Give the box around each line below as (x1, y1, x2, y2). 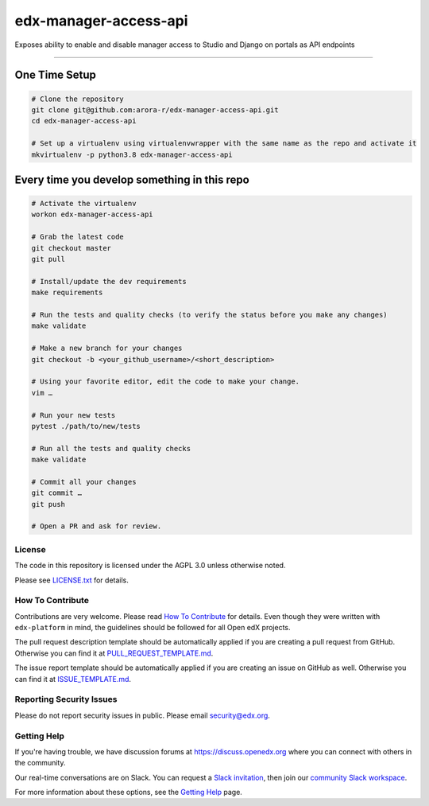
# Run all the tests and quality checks (31, 444, 191, 453)
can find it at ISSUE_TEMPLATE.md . (14, 674, 131, 683)
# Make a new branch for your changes (31, 344, 183, 353)
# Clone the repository (31, 94, 125, 103)
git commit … (31, 489, 83, 497)
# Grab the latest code (31, 232, 125, 242)
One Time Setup (14, 68, 97, 82)
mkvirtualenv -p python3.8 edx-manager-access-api (31, 150, 234, 159)
